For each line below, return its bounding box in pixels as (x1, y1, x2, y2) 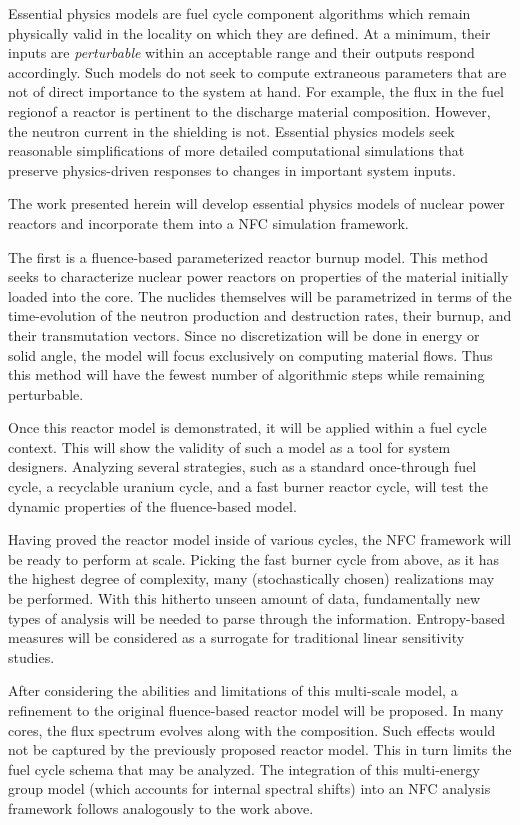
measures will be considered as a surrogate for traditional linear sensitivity (8, 627, 465, 648)
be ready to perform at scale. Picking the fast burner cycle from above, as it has (8, 548, 500, 569)
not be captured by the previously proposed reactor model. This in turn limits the (8, 739, 512, 760)
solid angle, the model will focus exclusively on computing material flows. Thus (8, 344, 493, 365)
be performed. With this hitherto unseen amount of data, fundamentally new (8, 588, 481, 609)
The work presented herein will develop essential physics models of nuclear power (8, 193, 505, 214)
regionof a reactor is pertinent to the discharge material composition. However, (8, 100, 491, 121)
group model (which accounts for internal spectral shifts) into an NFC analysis (8, 778, 491, 799)
